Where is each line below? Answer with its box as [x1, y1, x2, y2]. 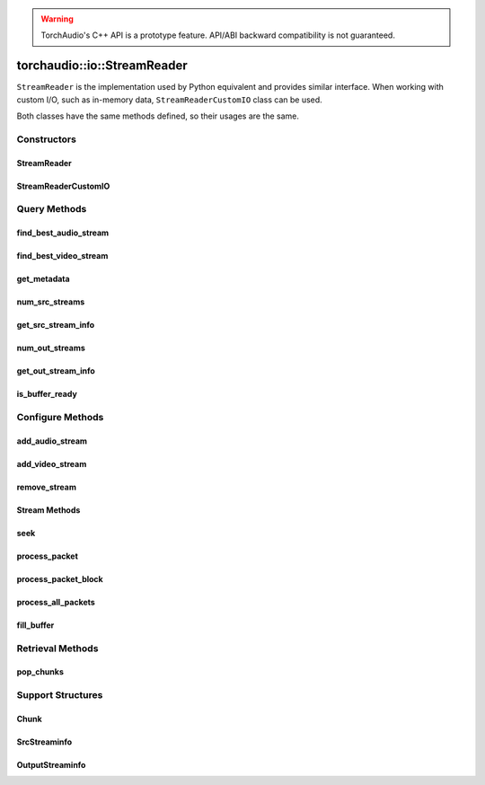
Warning [40, 13, 74, 24]
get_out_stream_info [16, 366, 96, 376]
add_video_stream [16, 458, 87, 469]
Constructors [16, 133, 76, 146]
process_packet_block [16, 573, 103, 584]
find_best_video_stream [16, 251, 109, 261]
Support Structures [16, 689, 103, 701]
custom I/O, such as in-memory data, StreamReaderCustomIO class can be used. [16, 94, 322, 105]
